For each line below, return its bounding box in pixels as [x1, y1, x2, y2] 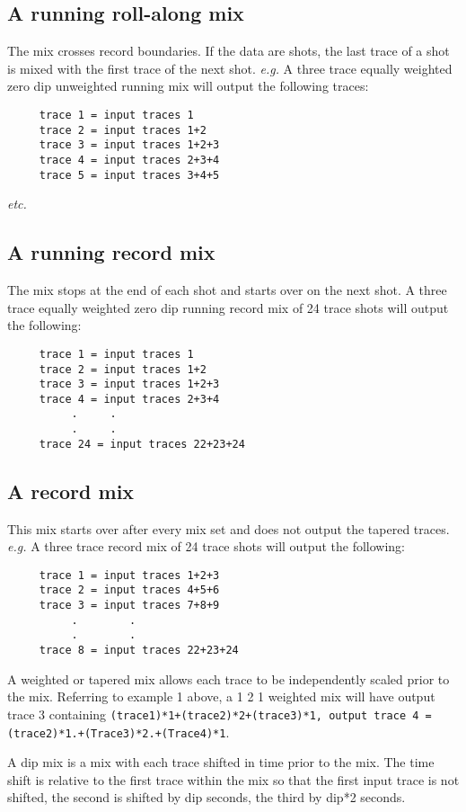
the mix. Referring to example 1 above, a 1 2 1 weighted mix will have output [7, 687, 435, 706]
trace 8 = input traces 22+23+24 [39, 644, 239, 657]
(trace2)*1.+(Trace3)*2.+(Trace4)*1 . [7, 722, 230, 741]
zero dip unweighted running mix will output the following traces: [7, 76, 369, 95]
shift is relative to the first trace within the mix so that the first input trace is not [7, 770, 460, 789]
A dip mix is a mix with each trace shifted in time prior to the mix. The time [7, 753, 435, 772]
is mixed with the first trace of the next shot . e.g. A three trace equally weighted [7, 58, 453, 77]
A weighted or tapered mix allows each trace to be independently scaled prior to [7, 669, 450, 688]
